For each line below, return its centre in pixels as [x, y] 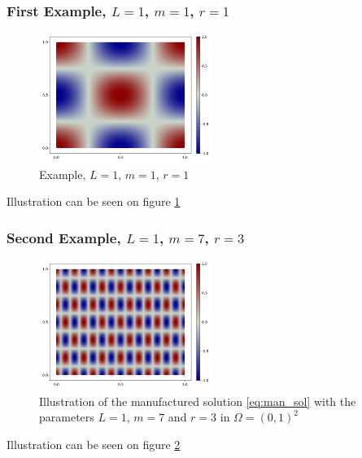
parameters [67, 417]
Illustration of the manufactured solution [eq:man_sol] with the [198, 401]
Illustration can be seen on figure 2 [94, 444]
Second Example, [64, 237]
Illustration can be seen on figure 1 [94, 201]
